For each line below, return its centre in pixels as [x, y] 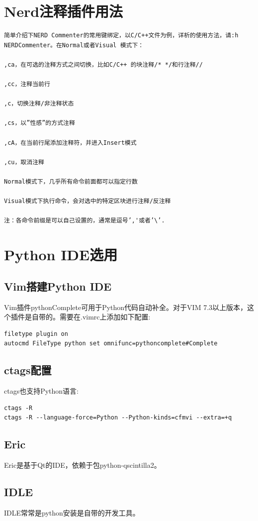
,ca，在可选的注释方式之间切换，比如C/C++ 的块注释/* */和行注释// [103, 64]
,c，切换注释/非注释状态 [39, 104]
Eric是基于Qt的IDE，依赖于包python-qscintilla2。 [83, 465]
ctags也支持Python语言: [42, 391]
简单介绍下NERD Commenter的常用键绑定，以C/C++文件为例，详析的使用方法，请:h [121, 36]
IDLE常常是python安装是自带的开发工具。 [72, 512]
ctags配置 [28, 370]
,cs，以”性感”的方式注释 [40, 123]
